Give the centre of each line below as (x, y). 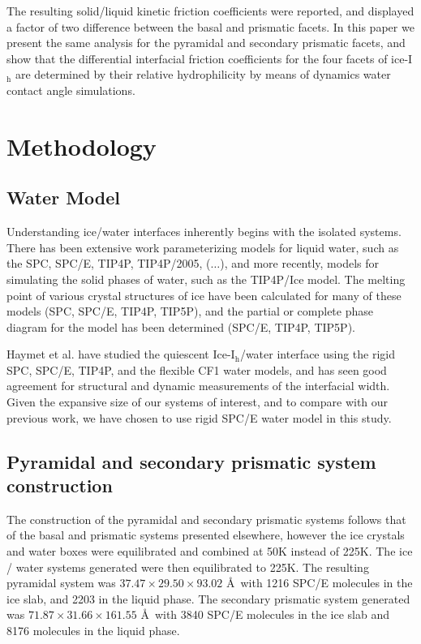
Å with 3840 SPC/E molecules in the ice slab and (265, 614)
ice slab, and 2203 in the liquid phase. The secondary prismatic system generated (208, 598)
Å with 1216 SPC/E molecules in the (319, 583)
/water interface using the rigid (318, 354)
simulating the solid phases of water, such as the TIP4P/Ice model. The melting (206, 279)
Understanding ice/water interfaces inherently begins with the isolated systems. (204, 232)
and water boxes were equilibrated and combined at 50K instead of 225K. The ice (210, 551)
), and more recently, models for (300, 263)
